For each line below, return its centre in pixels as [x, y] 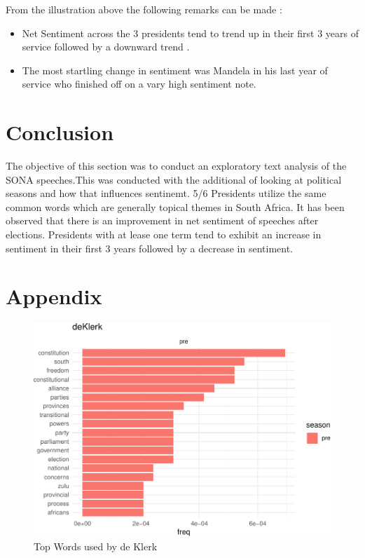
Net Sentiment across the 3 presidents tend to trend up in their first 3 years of [190, 33]
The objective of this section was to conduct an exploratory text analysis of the [176, 166]
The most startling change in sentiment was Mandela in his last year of [175, 70]
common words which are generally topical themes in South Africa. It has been [175, 206]
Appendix [54, 296]
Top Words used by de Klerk [96, 546]
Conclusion [60, 132]
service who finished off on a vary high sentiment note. [139, 84]
